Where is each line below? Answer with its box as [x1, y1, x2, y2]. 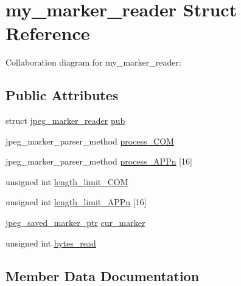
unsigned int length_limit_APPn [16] [5, 196, 147, 208]
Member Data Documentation [5, 266, 200, 285]
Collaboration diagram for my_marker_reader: [5, 56, 181, 69]
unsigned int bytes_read [5, 236, 96, 249]
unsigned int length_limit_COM [5, 175, 128, 188]
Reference [5, 21, 90, 46]
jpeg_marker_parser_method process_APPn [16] [5, 155, 192, 168]
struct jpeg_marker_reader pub [5, 114, 125, 127]
